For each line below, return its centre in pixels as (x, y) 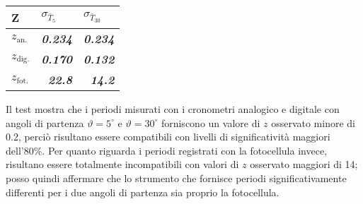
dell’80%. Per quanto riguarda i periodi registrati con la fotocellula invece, (166, 150)
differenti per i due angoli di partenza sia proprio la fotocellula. (143, 192)
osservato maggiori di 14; (304, 164)
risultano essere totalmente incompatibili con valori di (122, 164)
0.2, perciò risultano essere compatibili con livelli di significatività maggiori (168, 137)
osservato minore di (313, 122)
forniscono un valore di (211, 122)
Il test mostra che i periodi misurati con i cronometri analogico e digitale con (173, 109)
